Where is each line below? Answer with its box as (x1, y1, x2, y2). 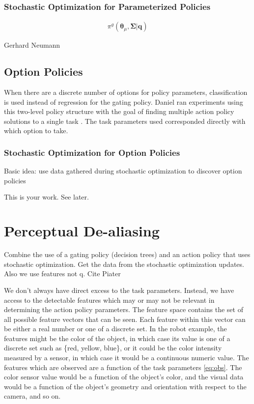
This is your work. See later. (4, 192, 89, 202)
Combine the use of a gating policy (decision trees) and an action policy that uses (4, 249, 251, 260)
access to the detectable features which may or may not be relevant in (4, 294, 215, 305)
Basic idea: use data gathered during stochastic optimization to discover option (4, 166, 242, 176)
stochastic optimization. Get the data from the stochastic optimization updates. (4, 259, 244, 269)
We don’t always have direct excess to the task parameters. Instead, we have (4, 285, 234, 295)
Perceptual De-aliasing (4, 221, 160, 241)
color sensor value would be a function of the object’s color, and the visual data (4, 372, 244, 382)
